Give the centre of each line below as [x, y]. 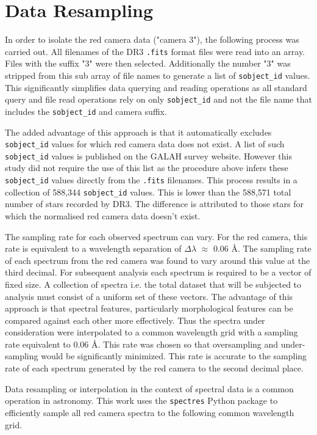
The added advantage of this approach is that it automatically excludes [138, 132]
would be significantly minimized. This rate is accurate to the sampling [174, 356]
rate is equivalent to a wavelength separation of [93, 248]
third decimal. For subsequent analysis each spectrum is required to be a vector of [158, 272]
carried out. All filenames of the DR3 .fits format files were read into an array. [155, 51]
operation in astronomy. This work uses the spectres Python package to [141, 400]
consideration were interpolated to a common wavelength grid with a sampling [151, 332]
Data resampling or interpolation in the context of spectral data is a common [149, 388]
